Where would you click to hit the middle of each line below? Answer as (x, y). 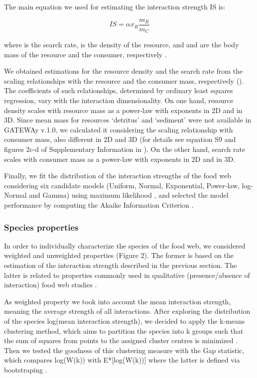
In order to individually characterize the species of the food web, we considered (125, 245)
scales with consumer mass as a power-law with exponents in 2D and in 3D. (120, 159)
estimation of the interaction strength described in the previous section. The (121, 265)
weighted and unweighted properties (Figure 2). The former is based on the (119, 255)
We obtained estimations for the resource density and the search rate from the (124, 71)
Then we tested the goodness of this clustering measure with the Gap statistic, (124, 350)
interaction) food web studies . (51, 285)
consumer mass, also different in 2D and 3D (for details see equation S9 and (120, 139)
